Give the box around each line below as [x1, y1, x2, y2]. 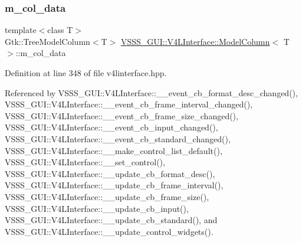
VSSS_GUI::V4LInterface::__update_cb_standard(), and [5, 214, 218, 226]
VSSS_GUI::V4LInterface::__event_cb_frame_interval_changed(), [5, 98, 253, 110]
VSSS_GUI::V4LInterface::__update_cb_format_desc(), [5, 167, 215, 179]
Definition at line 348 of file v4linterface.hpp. [5, 67, 167, 79]
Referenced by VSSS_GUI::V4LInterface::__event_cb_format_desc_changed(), [5, 86, 298, 99]
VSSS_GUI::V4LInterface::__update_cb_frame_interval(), [5, 179, 224, 191]
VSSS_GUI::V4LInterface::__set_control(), [5, 156, 165, 168]
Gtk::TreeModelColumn [5, 35, 90, 47]
